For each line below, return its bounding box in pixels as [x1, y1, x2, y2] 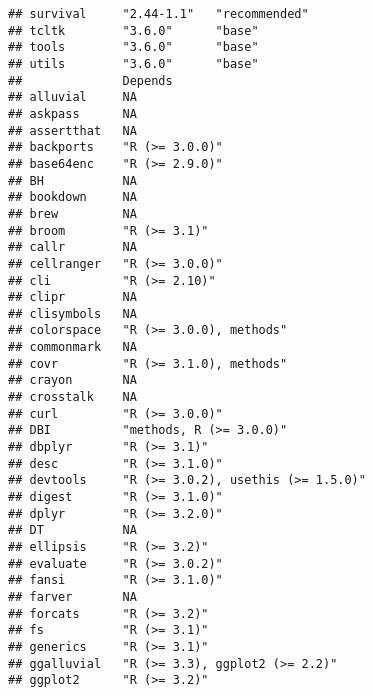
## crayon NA [8, 373, 137, 388]
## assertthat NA [8, 123, 137, 138]
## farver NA [8, 589, 137, 604]
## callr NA [8, 240, 137, 255]
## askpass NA [8, 106, 137, 121]
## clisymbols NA [8, 306, 137, 321]
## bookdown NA [8, 190, 137, 205]
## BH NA [8, 173, 137, 188]
